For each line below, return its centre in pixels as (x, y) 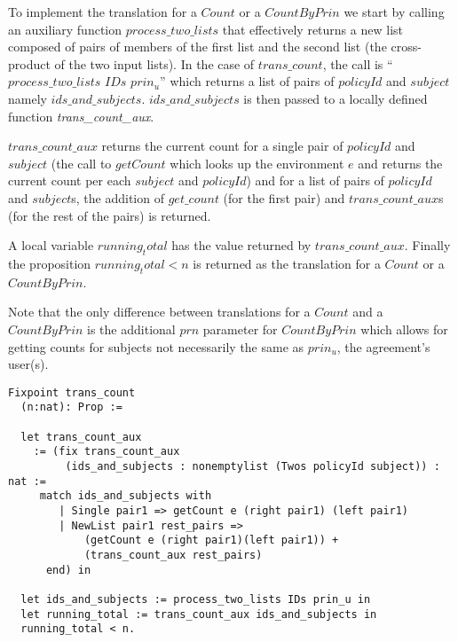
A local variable (51, 245)
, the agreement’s (383, 346)
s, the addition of (118, 197)
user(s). (28, 364)
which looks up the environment (257, 163)
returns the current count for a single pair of (222, 146)
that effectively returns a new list (312, 29)
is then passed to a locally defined (336, 98)
